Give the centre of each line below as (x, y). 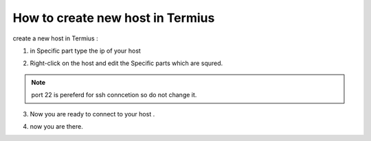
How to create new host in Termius (114, 18)
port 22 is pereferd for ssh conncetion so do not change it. (114, 95)
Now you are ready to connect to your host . (92, 114)
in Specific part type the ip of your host (85, 51)
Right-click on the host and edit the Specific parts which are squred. (126, 63)
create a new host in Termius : (56, 38)
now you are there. (57, 126)
